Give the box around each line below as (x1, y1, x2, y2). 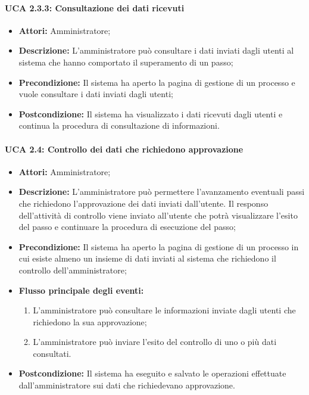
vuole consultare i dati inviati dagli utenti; (18, 88, 173, 100)
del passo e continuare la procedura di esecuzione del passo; (18, 220, 236, 233)
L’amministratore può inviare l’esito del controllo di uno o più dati (33, 335, 277, 348)
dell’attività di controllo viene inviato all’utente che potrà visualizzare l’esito (18, 209, 298, 221)
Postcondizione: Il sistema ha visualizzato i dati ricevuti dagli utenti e (18, 107, 283, 120)
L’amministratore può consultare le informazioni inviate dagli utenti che (33, 304, 296, 316)
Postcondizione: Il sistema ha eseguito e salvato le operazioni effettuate (18, 367, 286, 380)
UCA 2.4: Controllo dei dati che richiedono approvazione (5, 142, 244, 155)
